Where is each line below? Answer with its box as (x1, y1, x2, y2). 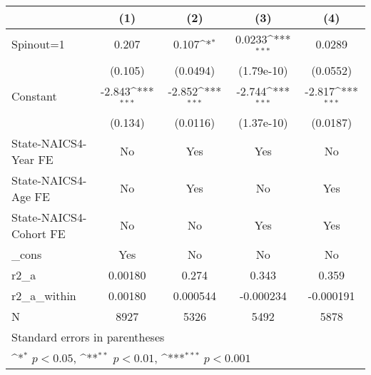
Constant (11, 88, 57, 105)
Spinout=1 (11, 36, 65, 53)
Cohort (11, 225, 46, 242)
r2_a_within (11, 287, 76, 304)
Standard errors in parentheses (11, 328, 165, 345)
